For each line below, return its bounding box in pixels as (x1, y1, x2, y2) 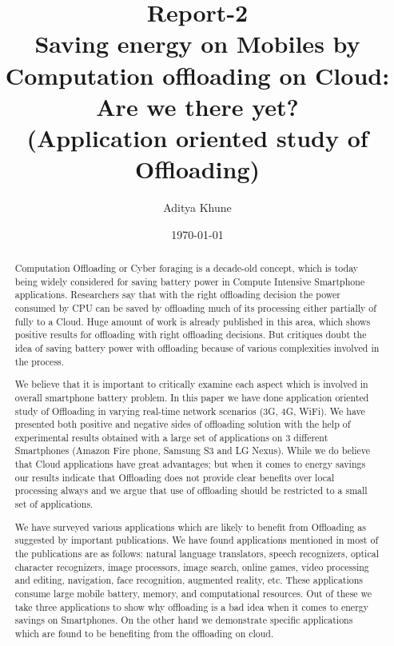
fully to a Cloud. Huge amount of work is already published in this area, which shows (14, 314, 371, 328)
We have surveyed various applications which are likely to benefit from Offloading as (14, 520, 366, 533)
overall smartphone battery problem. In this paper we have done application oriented (14, 390, 369, 404)
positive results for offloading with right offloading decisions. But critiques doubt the (14, 328, 367, 341)
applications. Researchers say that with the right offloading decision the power (14, 288, 341, 301)
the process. (14, 354, 65, 368)
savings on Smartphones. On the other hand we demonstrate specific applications (14, 613, 353, 627)
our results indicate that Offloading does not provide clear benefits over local (14, 470, 335, 484)
